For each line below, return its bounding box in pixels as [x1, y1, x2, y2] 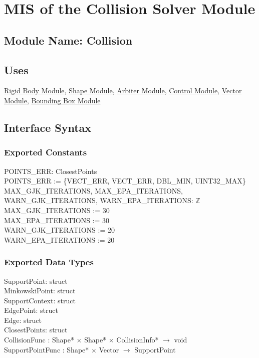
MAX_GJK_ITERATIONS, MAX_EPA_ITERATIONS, [4, 185, 183, 196]
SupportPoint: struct [4, 275, 68, 286]
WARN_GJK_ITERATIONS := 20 [4, 225, 115, 235]
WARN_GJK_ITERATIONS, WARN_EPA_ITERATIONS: [4, 195, 193, 206]
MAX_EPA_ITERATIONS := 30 [4, 215, 110, 225]
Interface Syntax [4, 119, 92, 135]
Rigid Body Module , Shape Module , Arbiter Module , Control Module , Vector [4, 85, 242, 96]
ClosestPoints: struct [4, 324, 68, 335]
